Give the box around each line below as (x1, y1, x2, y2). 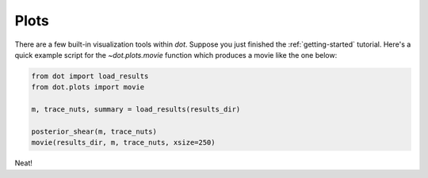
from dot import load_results (31, 71, 149, 81)
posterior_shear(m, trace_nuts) (31, 127, 158, 136)
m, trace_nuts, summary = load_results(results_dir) (31, 105, 241, 114)
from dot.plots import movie (31, 83, 145, 92)
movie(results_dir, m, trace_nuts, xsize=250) (31, 138, 216, 147)
